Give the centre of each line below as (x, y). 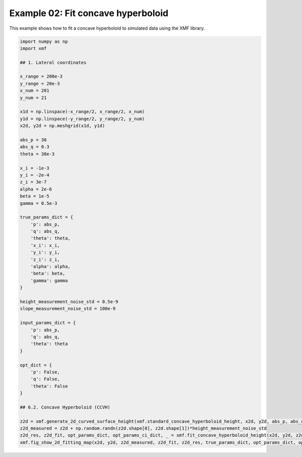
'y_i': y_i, (45, 252)
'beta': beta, (48, 273)
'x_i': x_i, (45, 245)
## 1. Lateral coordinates (53, 62)
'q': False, (45, 379)
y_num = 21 (33, 98)
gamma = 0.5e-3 (39, 203)
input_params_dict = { (48, 323)
